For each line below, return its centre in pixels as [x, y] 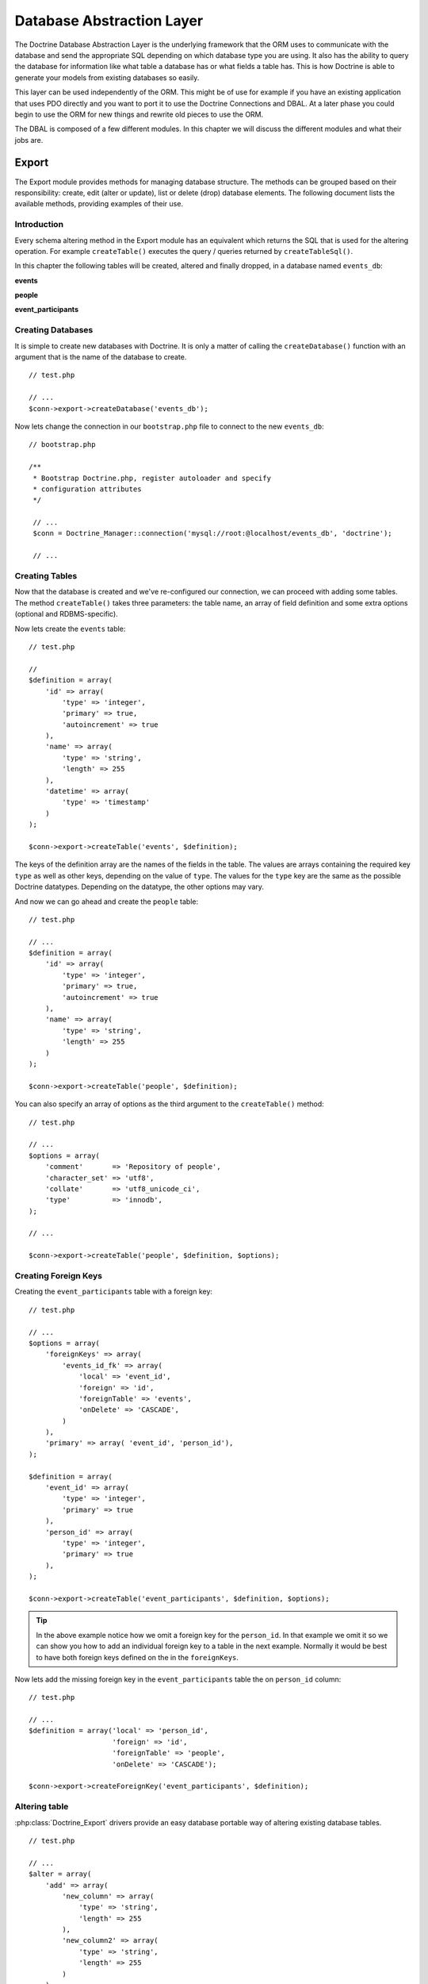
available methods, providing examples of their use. [99, 204]
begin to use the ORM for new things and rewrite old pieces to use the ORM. [139, 114]
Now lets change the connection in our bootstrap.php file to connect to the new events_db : [169, 426]
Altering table [42, 1807]
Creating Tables [46, 576]
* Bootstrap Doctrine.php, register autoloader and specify [152, 478]
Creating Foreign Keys [59, 1276]
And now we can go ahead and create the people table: [107, 902]
